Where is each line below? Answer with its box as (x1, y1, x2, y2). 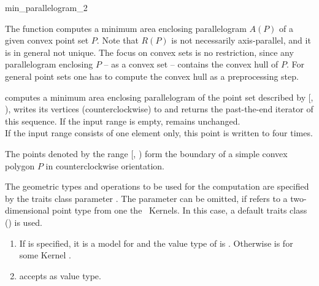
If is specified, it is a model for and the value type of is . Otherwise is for (19, 236, 293, 249)
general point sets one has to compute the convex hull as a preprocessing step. (5, 69, 299, 82)
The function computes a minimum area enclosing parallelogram (5, 21, 247, 34)
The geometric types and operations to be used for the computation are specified (5, 180, 309, 193)
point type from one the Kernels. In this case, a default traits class (52, 204, 307, 217)
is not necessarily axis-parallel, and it (171, 34, 311, 47)
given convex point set (5, 34, 89, 47)
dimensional (5, 204, 50, 217)
